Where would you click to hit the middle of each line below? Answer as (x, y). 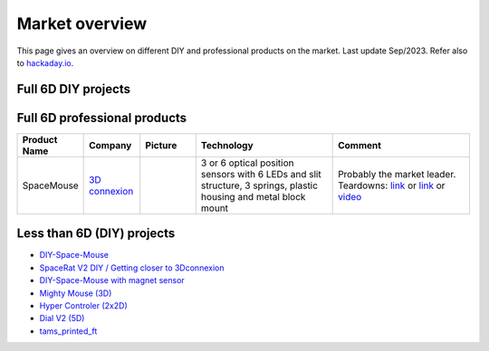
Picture (161, 145)
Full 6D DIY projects (74, 89)
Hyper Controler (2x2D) (83, 305)
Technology (227, 145)
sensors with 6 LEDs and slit (261, 174)
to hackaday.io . (45, 62)
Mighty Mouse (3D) (76, 293)
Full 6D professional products (102, 118)
